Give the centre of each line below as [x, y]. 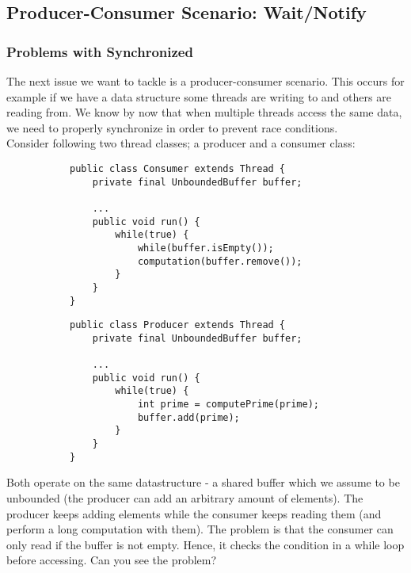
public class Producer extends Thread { [178, 325]
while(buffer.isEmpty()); [205, 248]
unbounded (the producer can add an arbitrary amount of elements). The [185, 498]
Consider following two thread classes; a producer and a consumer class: [181, 143]
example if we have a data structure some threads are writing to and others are [199, 96]
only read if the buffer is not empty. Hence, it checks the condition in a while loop [205, 544]
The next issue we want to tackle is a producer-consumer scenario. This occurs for [205, 81]
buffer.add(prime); [188, 417]
